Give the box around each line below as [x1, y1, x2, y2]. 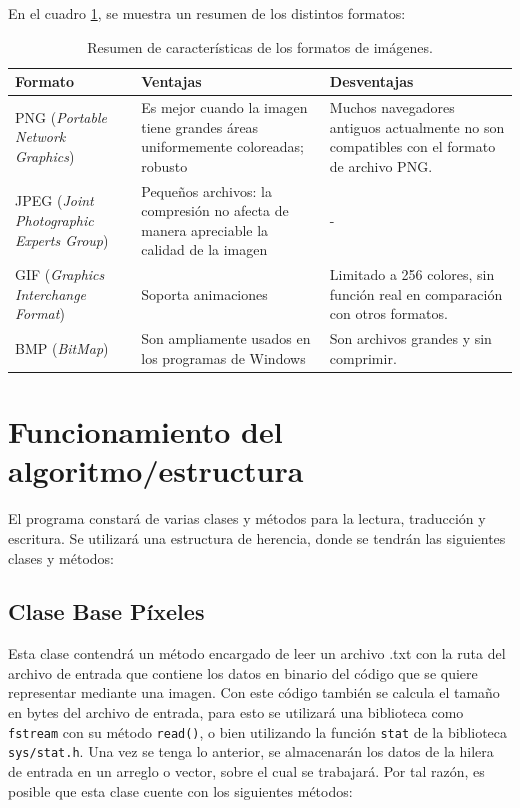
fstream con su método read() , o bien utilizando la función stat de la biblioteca [8, 721, 508, 742]
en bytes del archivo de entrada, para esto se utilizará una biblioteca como [8, 702, 464, 723]
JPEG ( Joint [15, 190, 94, 211]
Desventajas [329, 71, 414, 92]
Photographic [15, 210, 94, 231]
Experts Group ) [15, 229, 109, 250]
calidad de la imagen [141, 239, 268, 260]
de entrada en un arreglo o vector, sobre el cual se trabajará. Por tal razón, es [8, 760, 485, 781]
